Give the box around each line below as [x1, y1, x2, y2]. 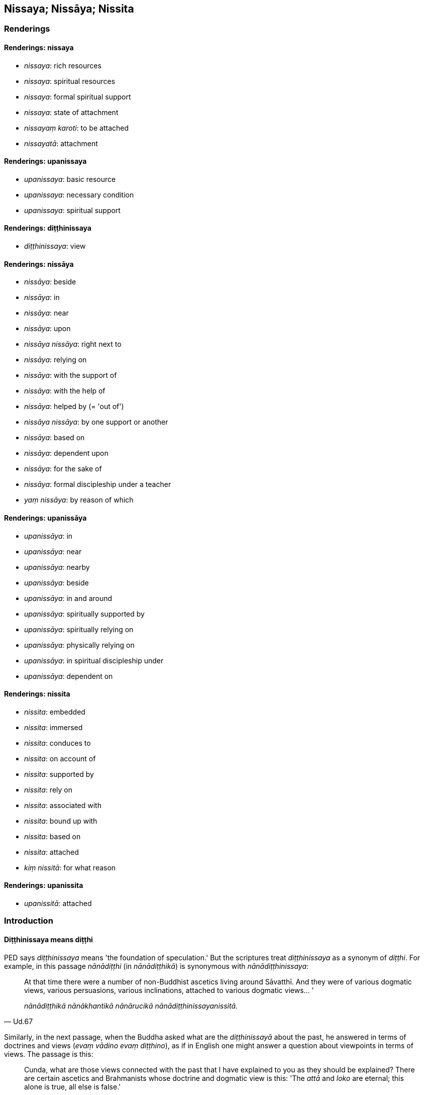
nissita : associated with [24, 801, 101, 810]
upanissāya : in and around [24, 593, 113, 603]
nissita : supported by [24, 769, 94, 778]
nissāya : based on [24, 433, 85, 442]
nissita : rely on [24, 785, 72, 794]
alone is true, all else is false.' [24, 1082, 121, 1091]
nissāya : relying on [24, 355, 87, 364]
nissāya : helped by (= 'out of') [24, 402, 124, 411]
